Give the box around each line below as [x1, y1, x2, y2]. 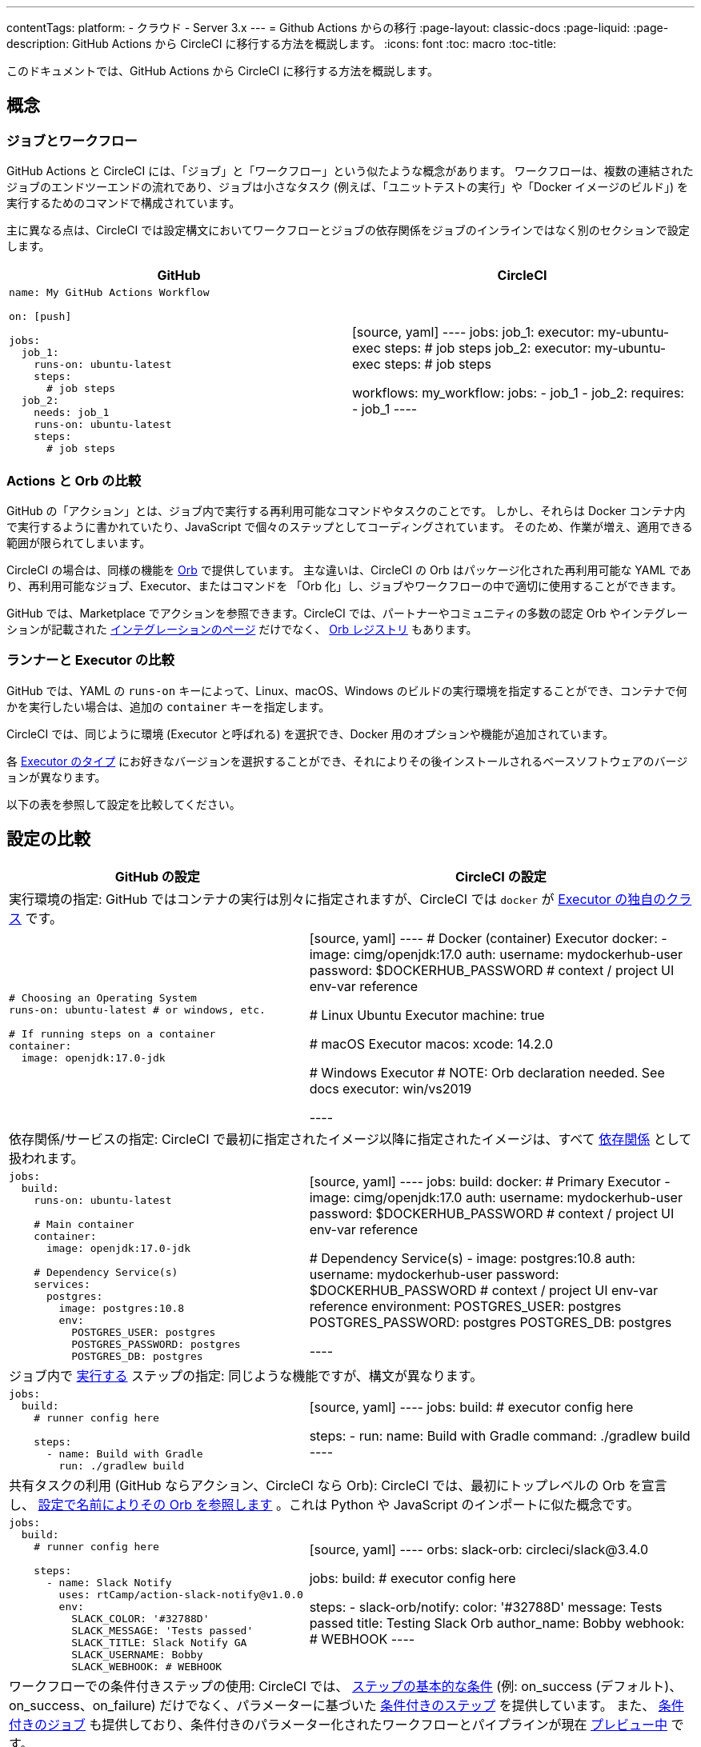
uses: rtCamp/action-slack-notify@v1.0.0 [58, 1588, 303, 1601]
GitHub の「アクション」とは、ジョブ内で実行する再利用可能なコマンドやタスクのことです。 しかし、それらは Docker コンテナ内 [6, 503, 686, 518]
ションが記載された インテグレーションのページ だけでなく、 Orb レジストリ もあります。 [6, 622, 478, 636]
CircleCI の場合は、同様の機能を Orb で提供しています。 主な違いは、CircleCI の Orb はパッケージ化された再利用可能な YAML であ [6, 562, 691, 577]
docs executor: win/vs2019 [309, 1080, 472, 1097]
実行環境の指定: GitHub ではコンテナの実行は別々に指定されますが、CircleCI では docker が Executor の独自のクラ [9, 890, 692, 907]
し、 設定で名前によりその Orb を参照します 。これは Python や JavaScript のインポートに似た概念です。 [9, 1496, 639, 1513]
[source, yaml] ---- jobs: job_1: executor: [352, 324, 595, 341]
